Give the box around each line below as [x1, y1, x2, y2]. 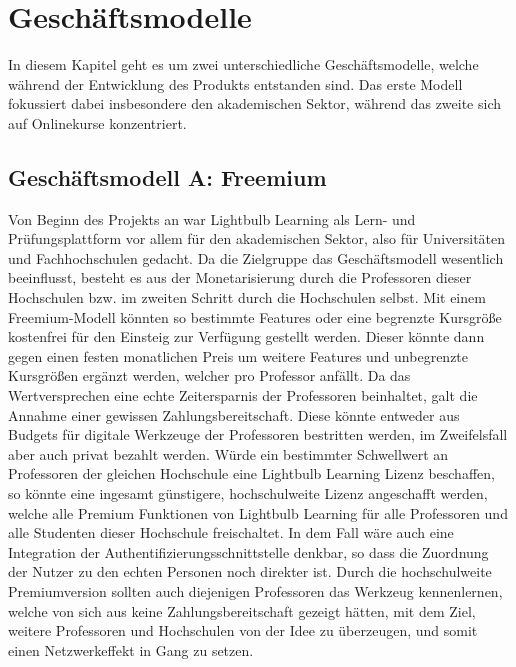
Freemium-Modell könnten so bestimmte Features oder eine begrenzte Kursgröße [8, 306, 502, 327]
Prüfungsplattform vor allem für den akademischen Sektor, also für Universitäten [8, 228, 506, 249]
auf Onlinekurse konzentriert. [8, 112, 187, 133]
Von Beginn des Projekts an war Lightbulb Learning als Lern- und [8, 208, 416, 229]
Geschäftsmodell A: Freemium [8, 161, 327, 192]
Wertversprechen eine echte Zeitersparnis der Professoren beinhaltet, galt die [8, 385, 478, 406]
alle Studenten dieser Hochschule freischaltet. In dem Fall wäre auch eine [8, 522, 454, 543]
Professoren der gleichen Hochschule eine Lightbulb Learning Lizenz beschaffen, [8, 463, 495, 484]
